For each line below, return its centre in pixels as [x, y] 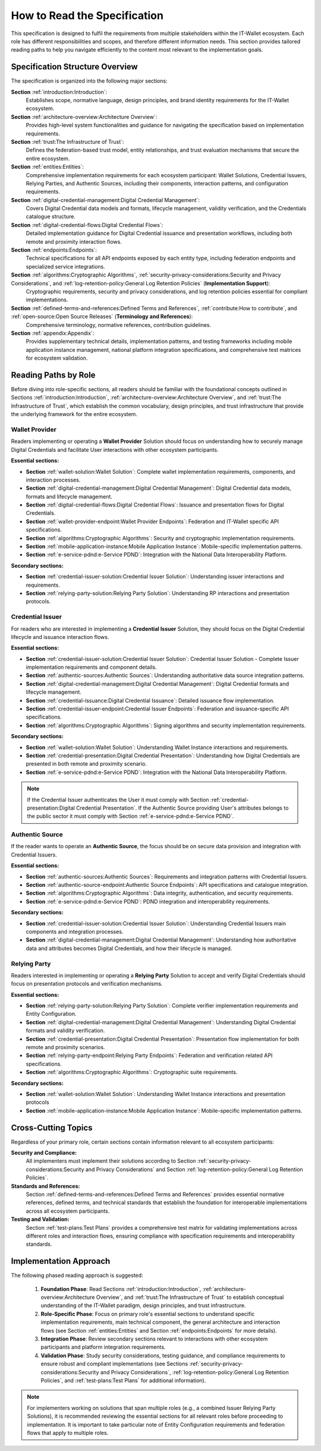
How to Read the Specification [87, 15]
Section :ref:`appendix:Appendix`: [53, 333]
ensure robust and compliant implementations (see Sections [114, 1364]
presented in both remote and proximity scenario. [86, 764]
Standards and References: [45, 1186]
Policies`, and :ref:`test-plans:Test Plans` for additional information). [123, 1380]
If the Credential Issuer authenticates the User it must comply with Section [118, 800]
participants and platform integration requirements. [103, 1347]
